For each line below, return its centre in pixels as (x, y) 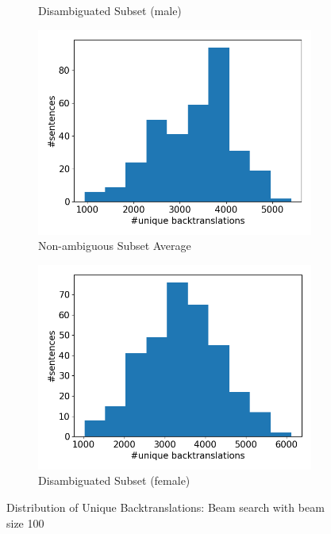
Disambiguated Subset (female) (114, 480)
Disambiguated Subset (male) (110, 10)
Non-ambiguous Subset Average (115, 246)
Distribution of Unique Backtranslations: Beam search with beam (165, 507)
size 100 (25, 522)
